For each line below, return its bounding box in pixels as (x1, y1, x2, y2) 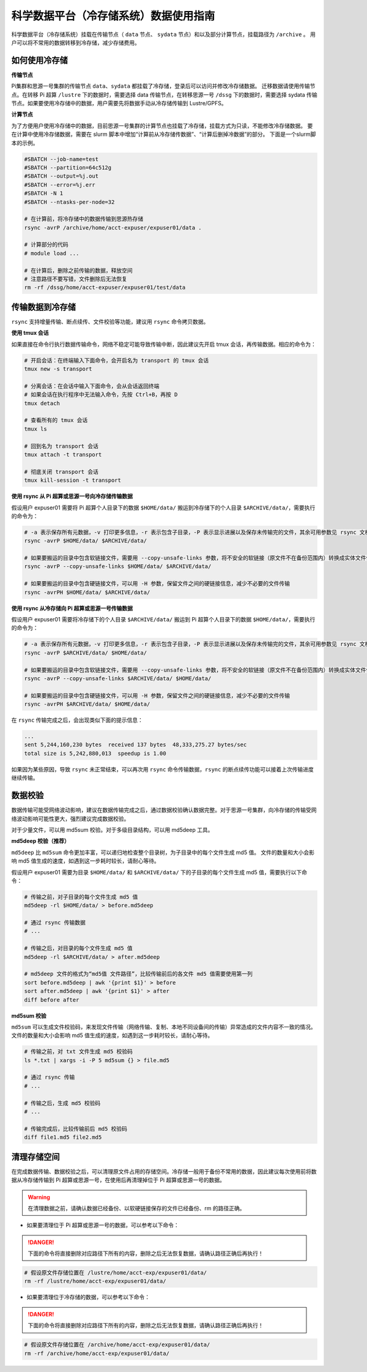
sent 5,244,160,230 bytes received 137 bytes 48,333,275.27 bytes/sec (24, 741, 247, 748)
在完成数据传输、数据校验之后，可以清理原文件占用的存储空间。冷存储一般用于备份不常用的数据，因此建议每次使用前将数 (11, 1168, 317, 1175)
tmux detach (24, 400, 61, 407)
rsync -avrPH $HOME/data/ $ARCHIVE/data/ (24, 588, 150, 596)
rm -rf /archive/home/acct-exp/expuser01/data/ (24, 1350, 169, 1357)
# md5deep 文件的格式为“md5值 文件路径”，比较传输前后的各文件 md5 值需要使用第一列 (24, 970, 253, 978)
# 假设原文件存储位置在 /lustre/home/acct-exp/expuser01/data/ (24, 1269, 207, 1276)
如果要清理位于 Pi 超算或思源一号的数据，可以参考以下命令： (26, 1221, 180, 1229)
